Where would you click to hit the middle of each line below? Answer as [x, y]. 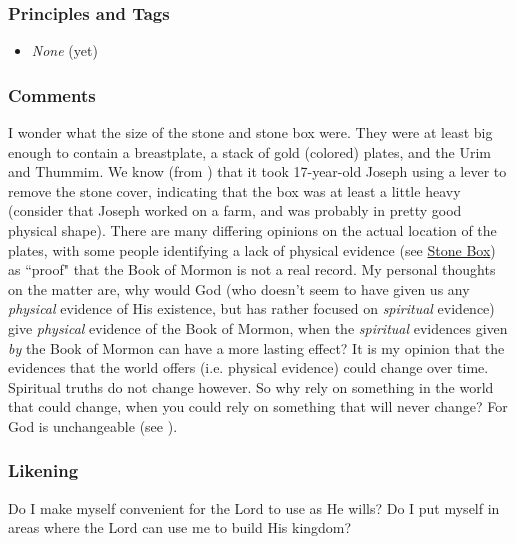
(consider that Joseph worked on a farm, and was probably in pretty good [235, 210]
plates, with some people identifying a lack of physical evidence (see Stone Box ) [252, 249]
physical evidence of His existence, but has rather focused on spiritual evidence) [251, 308]
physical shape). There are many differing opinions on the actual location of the [252, 230]
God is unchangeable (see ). [93, 425]
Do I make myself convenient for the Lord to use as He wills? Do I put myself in [254, 507]
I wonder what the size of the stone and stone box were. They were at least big [250, 132]
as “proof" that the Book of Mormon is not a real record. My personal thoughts [252, 269]
